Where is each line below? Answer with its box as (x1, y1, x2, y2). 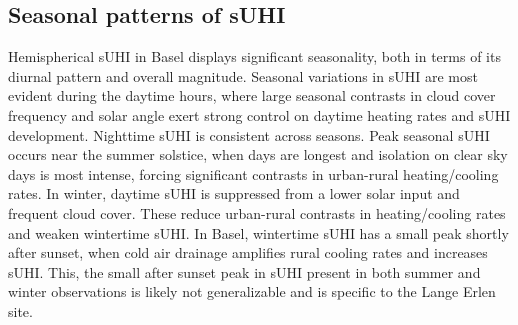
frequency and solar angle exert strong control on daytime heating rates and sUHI (8, 104, 511, 125)
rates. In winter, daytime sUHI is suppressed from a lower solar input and (8, 183, 460, 204)
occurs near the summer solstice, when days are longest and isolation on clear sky (8, 144, 508, 165)
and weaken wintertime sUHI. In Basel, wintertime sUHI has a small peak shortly (8, 222, 509, 243)
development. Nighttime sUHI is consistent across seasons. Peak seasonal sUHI (8, 124, 490, 145)
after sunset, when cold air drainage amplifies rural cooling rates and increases (8, 242, 488, 263)
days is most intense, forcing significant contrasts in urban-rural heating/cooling (8, 163, 499, 184)
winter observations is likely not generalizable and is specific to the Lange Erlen (8, 281, 496, 302)
